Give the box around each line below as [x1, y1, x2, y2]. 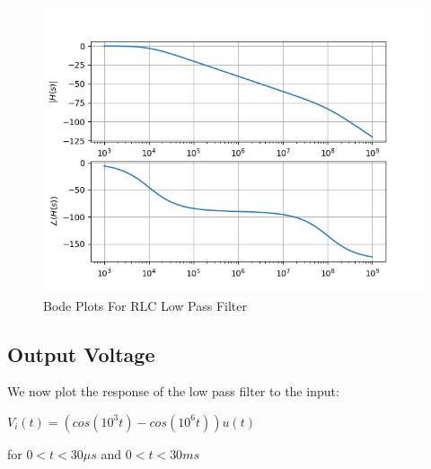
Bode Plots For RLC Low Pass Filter [43, 296, 248, 314]
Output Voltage [7, 340, 155, 367]
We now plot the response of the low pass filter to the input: [7, 382, 339, 401]
